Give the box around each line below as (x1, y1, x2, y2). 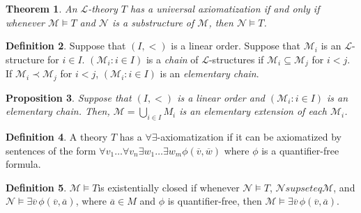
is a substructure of (112, 15, 194, 29)
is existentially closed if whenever (98, 180, 240, 194)
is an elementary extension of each (179, 104, 327, 118)
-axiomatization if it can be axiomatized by (157, 129, 341, 144)
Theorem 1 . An (6, 1, 77, 15)
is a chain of (146, 52, 199, 66)
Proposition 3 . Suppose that (6, 90, 132, 104)
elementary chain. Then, (6, 104, 110, 118)
